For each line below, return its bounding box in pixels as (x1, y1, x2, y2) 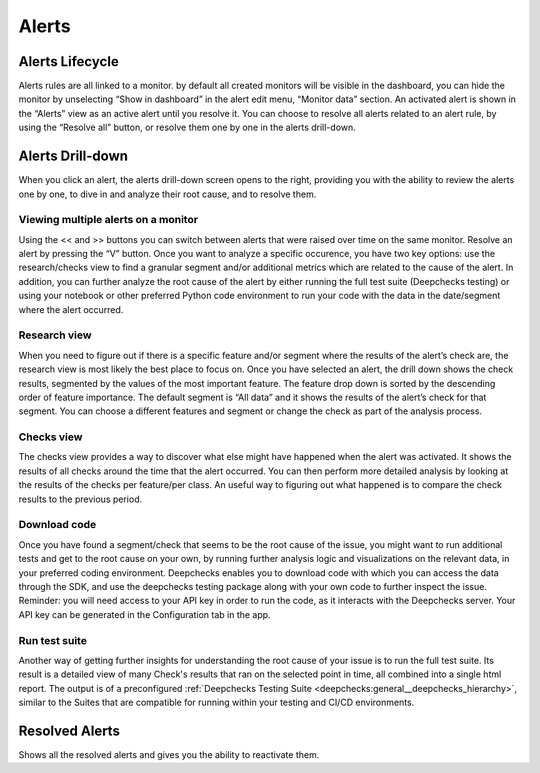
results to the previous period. (18, 493, 143, 505)
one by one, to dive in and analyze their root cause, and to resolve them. (18, 188, 317, 200)
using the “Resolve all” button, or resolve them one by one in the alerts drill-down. (18, 121, 357, 134)
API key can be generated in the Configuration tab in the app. (18, 608, 271, 620)
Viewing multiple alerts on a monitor (18, 213, 199, 227)
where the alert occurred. (18, 303, 124, 315)
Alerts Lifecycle (18, 53, 119, 70)
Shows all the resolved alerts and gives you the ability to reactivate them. (18, 748, 320, 760)
